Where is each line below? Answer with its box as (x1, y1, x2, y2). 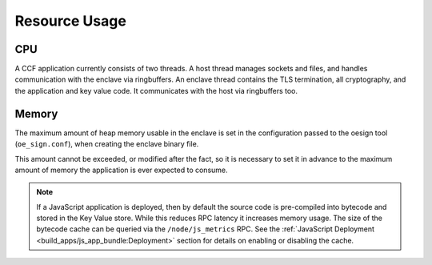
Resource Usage (14, 12, 127, 30)
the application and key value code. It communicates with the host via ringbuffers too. (14, 86, 298, 95)
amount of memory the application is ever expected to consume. (14, 165, 228, 175)
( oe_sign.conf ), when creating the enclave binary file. (14, 139, 199, 149)
